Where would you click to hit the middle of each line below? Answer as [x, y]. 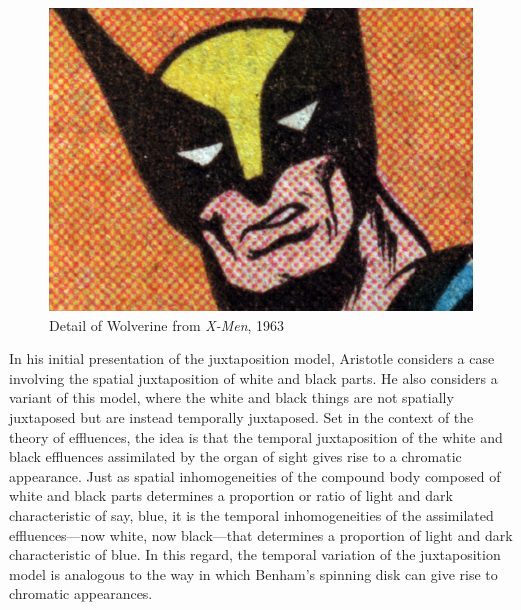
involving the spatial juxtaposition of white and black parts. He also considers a [253, 377]
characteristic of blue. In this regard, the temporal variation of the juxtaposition [255, 554]
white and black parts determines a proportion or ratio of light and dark [231, 495]
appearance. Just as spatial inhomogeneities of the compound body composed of [255, 475]
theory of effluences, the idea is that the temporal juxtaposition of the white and [256, 436]
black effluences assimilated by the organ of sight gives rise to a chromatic [235, 456]
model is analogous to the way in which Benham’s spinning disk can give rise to [253, 573]
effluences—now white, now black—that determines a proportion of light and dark [261, 534]
